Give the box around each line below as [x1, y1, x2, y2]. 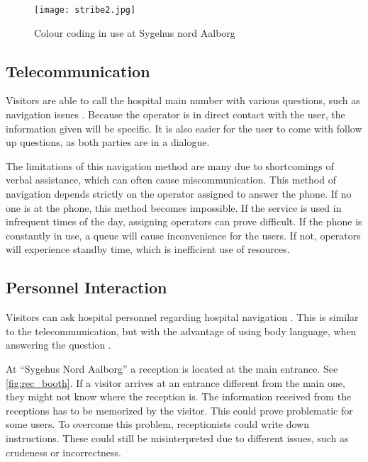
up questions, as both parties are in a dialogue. [6, 135, 210, 150]
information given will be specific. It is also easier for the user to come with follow [6, 120, 362, 135]
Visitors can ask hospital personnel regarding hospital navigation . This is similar [6, 310, 359, 325]
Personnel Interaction [6, 276, 167, 298]
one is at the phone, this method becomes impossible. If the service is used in [6, 200, 342, 215]
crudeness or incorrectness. [6, 444, 122, 459]
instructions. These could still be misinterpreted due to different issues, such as [6, 430, 349, 445]
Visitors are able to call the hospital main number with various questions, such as [6, 93, 360, 108]
